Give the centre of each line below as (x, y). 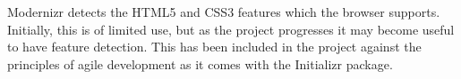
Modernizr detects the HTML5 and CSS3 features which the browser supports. (224, 12)
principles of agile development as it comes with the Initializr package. (200, 63)
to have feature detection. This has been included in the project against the (214, 47)
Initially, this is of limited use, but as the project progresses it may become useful (231, 29)
